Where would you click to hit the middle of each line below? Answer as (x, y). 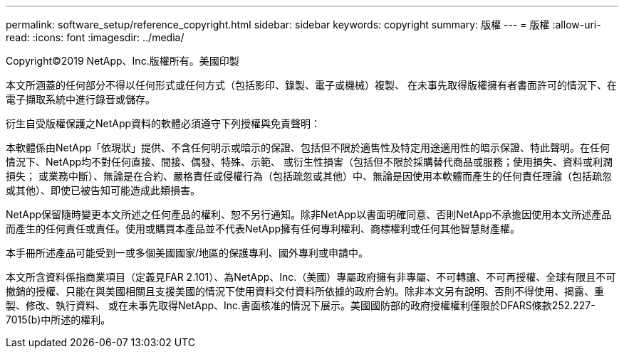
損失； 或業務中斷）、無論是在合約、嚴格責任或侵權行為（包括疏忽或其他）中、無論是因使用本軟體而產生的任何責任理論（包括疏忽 (309, 176)
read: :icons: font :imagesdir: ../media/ (95, 37)
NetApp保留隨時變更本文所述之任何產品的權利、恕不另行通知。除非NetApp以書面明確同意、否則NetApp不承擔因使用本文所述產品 (309, 214)
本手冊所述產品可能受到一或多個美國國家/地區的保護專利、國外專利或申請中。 (187, 253)
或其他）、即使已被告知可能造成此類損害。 (103, 190)
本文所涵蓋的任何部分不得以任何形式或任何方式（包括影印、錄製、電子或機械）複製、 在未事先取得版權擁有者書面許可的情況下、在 (311, 85)
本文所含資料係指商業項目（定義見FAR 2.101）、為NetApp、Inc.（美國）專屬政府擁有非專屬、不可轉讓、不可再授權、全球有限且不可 (311, 277)
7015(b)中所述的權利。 (58, 320)
